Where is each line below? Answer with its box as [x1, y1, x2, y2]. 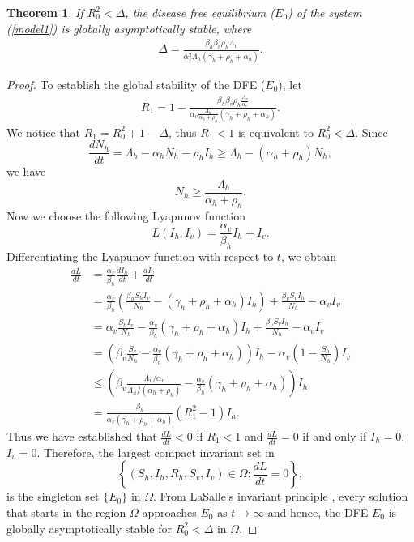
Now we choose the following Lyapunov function [6, 207, 246, 224]
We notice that [6, 123, 80, 140]
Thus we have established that [6, 428, 157, 445]
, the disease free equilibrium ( [125, 4, 275, 20]
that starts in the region [6, 504, 126, 521]
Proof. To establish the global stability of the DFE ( [6, 75, 266, 92]
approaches [142, 504, 197, 521]
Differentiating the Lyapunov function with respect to [6, 248, 274, 265]
